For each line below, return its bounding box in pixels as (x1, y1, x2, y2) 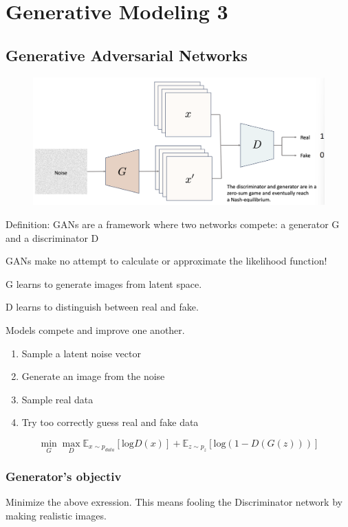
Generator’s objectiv (6, 468, 122, 485)
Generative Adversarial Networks (6, 44, 248, 65)
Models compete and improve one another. (6, 323, 185, 337)
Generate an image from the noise (21, 369, 165, 383)
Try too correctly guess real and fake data (21, 415, 199, 429)
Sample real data (21, 392, 94, 406)
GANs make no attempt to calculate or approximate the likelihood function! (6, 254, 327, 268)
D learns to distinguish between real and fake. (6, 300, 199, 314)
